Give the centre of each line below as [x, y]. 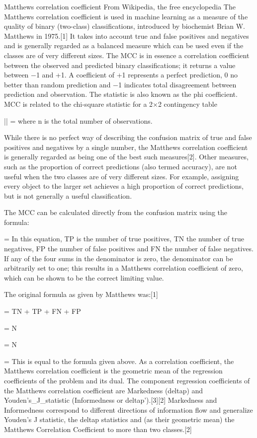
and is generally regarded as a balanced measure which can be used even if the [124, 45]
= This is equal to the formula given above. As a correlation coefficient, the [119, 361]
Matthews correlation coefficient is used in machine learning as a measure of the [126, 16]
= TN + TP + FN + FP [43, 311]
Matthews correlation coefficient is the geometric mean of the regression [113, 371]
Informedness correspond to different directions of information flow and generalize [128, 409]
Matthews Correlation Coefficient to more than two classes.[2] [98, 429]
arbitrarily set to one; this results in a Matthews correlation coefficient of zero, [124, 268]
